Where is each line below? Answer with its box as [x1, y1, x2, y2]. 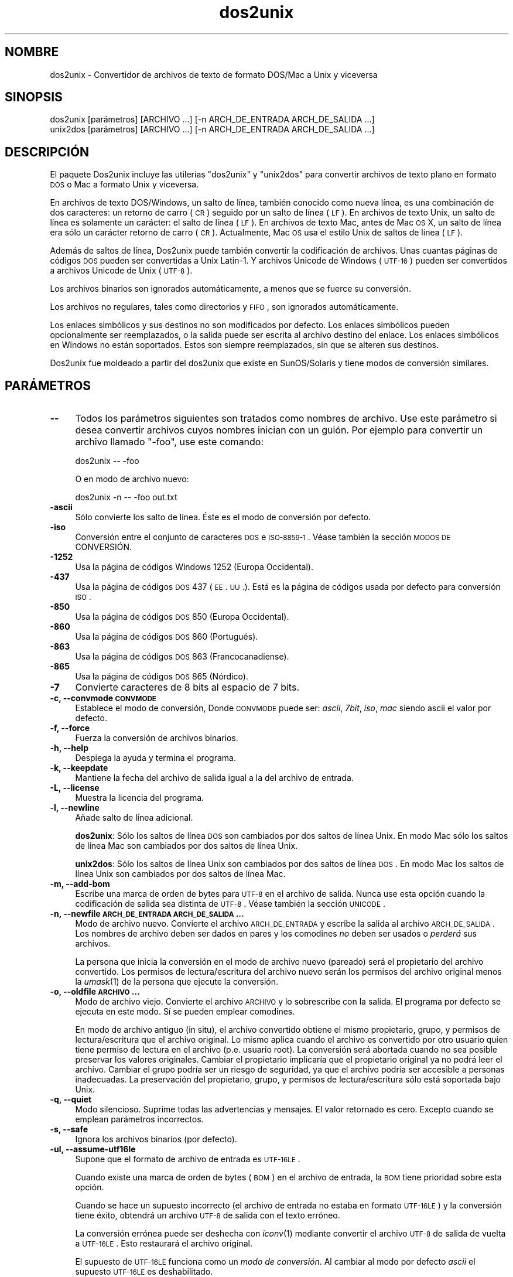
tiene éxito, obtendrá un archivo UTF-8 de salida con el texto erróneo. [75, 1210, 340, 1221]
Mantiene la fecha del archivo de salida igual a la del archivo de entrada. [75, 773, 354, 783]
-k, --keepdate [50, 763, 108, 773]
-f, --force [50, 723, 90, 733]
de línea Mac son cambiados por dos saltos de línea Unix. [75, 841, 298, 851]
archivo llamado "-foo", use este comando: [75, 436, 264, 448]
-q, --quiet [50, 1094, 92, 1105]
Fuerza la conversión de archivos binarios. [75, 733, 238, 743]
